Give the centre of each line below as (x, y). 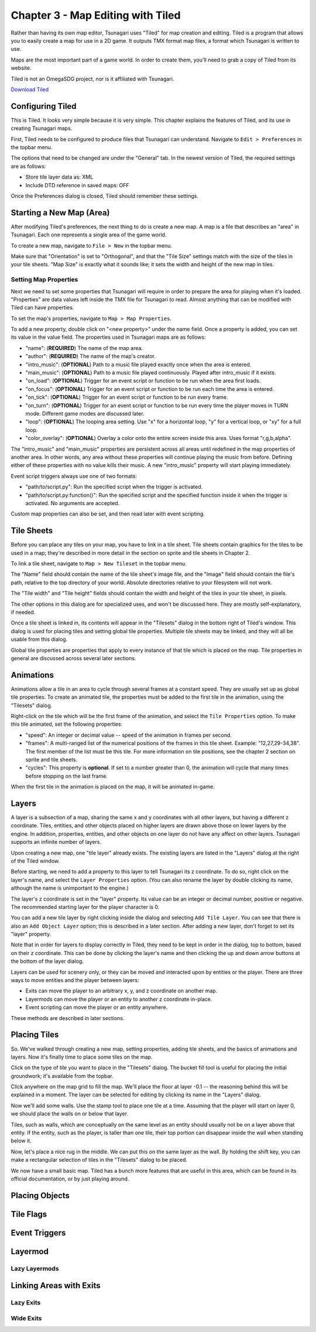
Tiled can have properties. (42, 308)
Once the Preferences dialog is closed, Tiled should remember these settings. (105, 195)
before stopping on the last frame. (67, 776)
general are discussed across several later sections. (73, 658)
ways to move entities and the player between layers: (75, 980)
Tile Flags (29, 1214)
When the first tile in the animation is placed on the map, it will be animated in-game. (113, 787)
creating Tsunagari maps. (42, 128)
